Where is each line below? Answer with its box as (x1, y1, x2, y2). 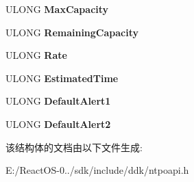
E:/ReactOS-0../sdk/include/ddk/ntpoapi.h (5, 163, 189, 177)
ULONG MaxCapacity (5, 2, 109, 16)
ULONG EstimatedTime (5, 70, 119, 85)
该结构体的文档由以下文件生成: (5, 140, 143, 154)
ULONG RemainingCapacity (5, 25, 139, 39)
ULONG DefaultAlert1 (5, 94, 111, 108)
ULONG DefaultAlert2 (5, 116, 111, 131)
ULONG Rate (5, 48, 67, 62)
